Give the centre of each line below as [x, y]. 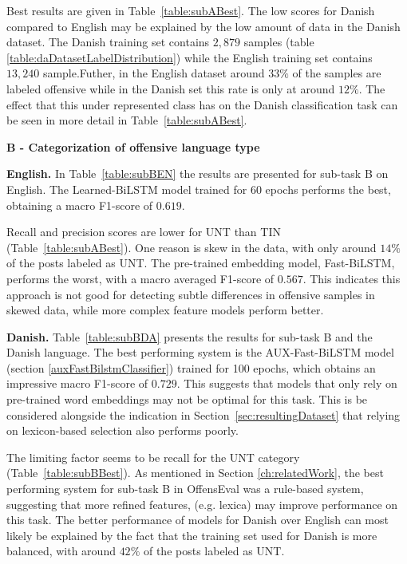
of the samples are [337, 73]
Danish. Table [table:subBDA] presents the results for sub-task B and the [190, 336]
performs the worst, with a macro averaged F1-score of [140, 278]
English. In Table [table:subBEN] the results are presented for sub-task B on [198, 174]
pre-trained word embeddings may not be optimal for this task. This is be [187, 399]
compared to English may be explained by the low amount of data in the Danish [203, 26]
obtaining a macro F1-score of [80, 205]
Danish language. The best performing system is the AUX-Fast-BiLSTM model [200, 352]
